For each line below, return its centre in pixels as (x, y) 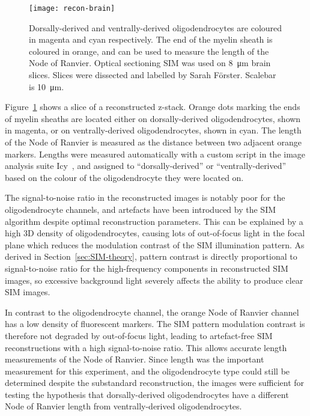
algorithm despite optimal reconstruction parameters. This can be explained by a (154, 221)
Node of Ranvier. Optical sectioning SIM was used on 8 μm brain (150, 63)
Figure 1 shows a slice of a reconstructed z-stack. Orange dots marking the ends (153, 107)
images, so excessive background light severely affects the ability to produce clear (154, 280)
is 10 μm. (47, 86)
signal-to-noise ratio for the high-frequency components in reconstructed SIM (147, 268)
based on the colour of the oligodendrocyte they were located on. (124, 177)
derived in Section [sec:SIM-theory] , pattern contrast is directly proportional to (151, 256)
